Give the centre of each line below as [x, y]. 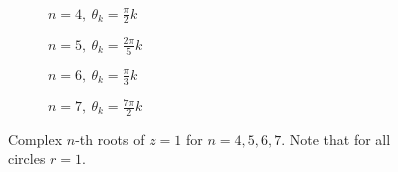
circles [27, 158]
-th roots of [110, 138]
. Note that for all [336, 138]
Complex [35, 138]
